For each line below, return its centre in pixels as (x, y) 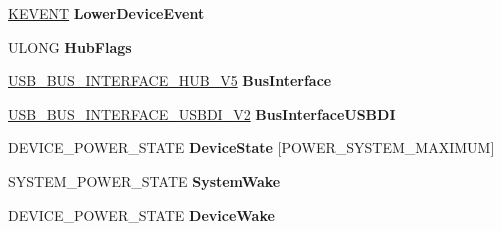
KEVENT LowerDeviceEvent (106, 13)
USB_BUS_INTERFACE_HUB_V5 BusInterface (170, 80)
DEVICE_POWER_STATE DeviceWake (141, 214)
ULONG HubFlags (70, 46)
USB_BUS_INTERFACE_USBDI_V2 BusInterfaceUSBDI (202, 113)
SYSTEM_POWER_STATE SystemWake (144, 180)
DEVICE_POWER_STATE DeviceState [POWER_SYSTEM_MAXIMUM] (251, 147)
